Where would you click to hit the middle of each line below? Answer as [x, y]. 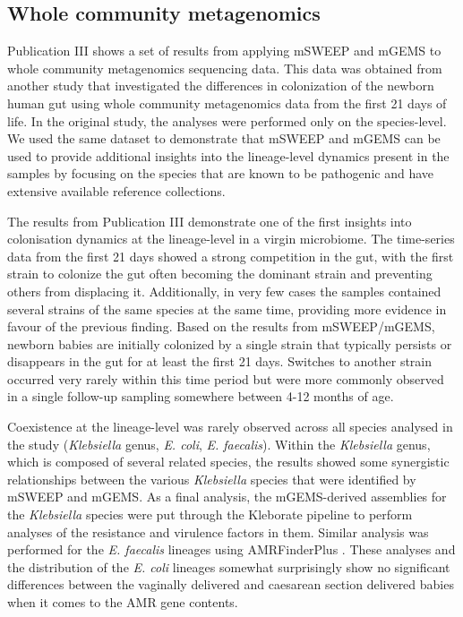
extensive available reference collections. [116, 190]
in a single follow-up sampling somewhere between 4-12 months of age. [201, 396]
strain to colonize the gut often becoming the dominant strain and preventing [220, 274]
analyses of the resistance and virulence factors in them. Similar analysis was [218, 531]
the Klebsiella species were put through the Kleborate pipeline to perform [210, 514]
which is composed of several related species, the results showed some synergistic [228, 462]
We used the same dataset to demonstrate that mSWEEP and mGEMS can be [224, 138]
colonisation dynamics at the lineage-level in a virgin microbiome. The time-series [231, 239]
